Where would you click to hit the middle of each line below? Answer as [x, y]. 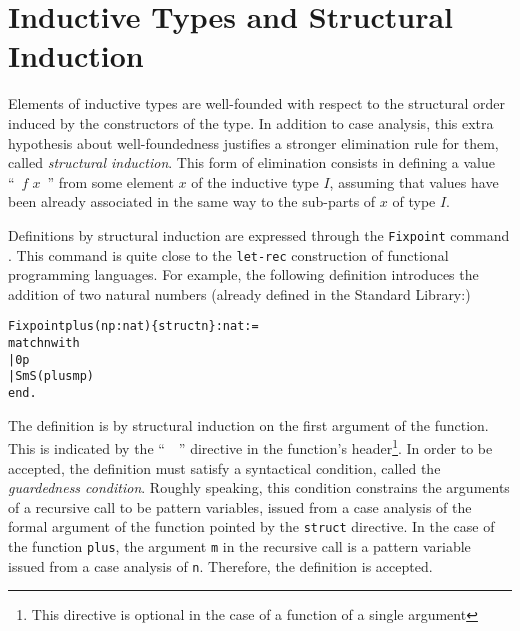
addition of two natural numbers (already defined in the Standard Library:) [239, 293]
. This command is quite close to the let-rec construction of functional [228, 254]
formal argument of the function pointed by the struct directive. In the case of [251, 526]
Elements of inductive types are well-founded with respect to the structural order [256, 103]
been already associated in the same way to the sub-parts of [192, 201]
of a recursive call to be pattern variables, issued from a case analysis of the [240, 506]
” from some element [110, 181]
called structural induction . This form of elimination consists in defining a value [251, 162]
